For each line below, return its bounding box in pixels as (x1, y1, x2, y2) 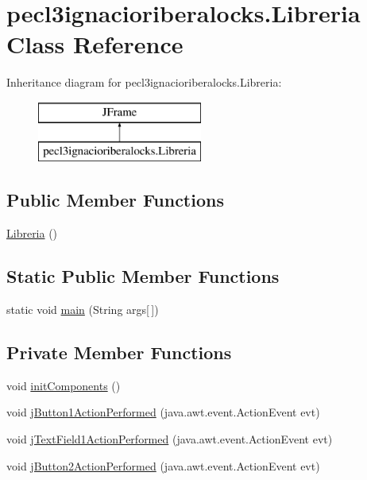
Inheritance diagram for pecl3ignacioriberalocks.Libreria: (6, 74, 282, 91)
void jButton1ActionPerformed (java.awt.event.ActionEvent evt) (6, 404, 320, 420)
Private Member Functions (6, 340, 232, 365)
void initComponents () (6, 377, 121, 393)
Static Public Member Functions (6, 264, 280, 288)
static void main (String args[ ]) (6, 301, 159, 318)
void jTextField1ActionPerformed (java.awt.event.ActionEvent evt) (6, 431, 333, 447)
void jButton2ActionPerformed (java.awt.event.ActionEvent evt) (6, 457, 320, 474)
